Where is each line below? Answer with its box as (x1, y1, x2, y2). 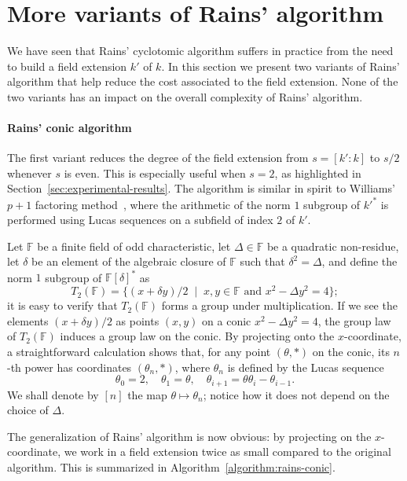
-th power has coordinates (7, 358, 132, 375)
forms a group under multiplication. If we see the (161, 297, 398, 314)
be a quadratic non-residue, (266, 237, 399, 254)
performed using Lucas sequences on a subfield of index (7, 211, 273, 228)
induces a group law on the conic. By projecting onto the (60, 328, 335, 344)
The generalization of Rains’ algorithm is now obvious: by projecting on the (7, 428, 372, 444)
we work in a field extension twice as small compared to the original (64, 443, 391, 460)
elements (7, 312, 49, 329)
